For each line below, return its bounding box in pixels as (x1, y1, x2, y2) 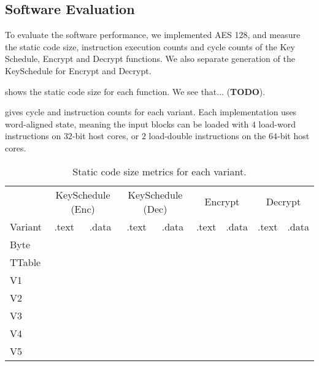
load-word (258, 117, 296, 130)
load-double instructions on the (148, 129, 266, 142)
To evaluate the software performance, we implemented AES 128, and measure (5, 28, 301, 41)
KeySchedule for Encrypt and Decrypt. (5, 64, 152, 77)
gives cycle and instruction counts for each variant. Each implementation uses (5, 105, 297, 118)
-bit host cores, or (72, 129, 139, 142)
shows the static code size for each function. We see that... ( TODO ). (5, 85, 266, 97)
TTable (10, 254, 41, 269)
